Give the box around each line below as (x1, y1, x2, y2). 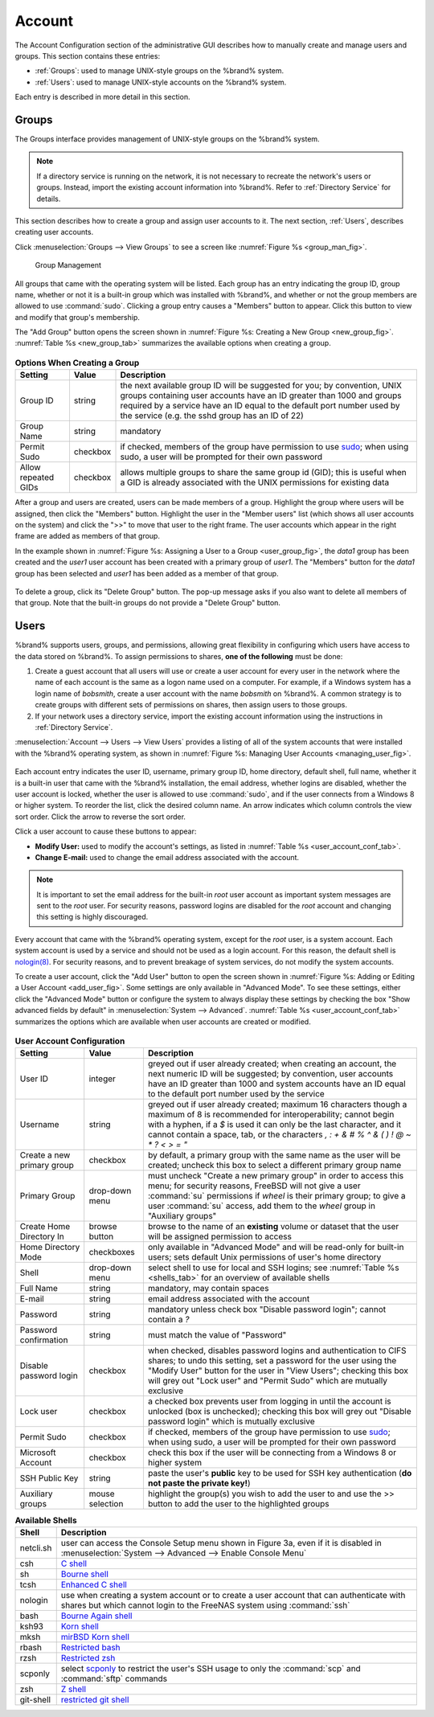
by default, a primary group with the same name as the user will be (147, 1149, 401, 1161)
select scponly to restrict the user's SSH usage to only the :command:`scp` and (60, 1662, 361, 1674)
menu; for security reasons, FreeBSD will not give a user (147, 1180, 361, 1191)
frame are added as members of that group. (14, 531, 161, 541)
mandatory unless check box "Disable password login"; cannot (147, 1304, 386, 1315)
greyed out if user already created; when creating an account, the (147, 1058, 397, 1069)
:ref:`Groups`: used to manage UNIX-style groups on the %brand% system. (35, 66, 285, 76)
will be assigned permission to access (147, 1231, 293, 1242)
